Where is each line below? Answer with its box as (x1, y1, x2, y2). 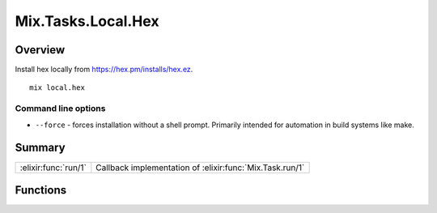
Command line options (15, 103, 106, 114)
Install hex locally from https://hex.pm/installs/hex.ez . (15, 65, 193, 75)
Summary (15, 141, 66, 155)
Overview (15, 43, 66, 57)
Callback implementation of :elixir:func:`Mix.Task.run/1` (95, 162, 305, 173)
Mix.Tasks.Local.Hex (15, 12, 159, 30)
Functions (15, 183, 67, 197)
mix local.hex (29, 83, 85, 92)
